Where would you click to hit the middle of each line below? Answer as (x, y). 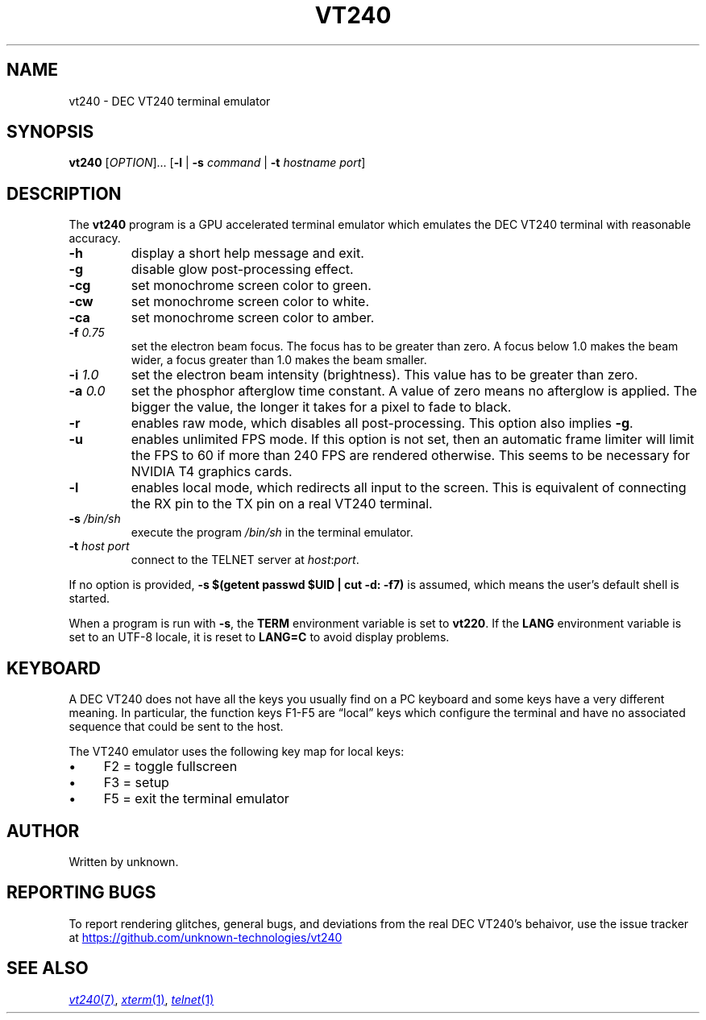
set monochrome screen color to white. (250, 302)
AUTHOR (43, 831)
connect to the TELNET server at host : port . (245, 560)
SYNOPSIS (50, 132)
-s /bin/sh (95, 519)
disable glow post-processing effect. (242, 270)
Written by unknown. (124, 861)
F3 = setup (136, 783)
